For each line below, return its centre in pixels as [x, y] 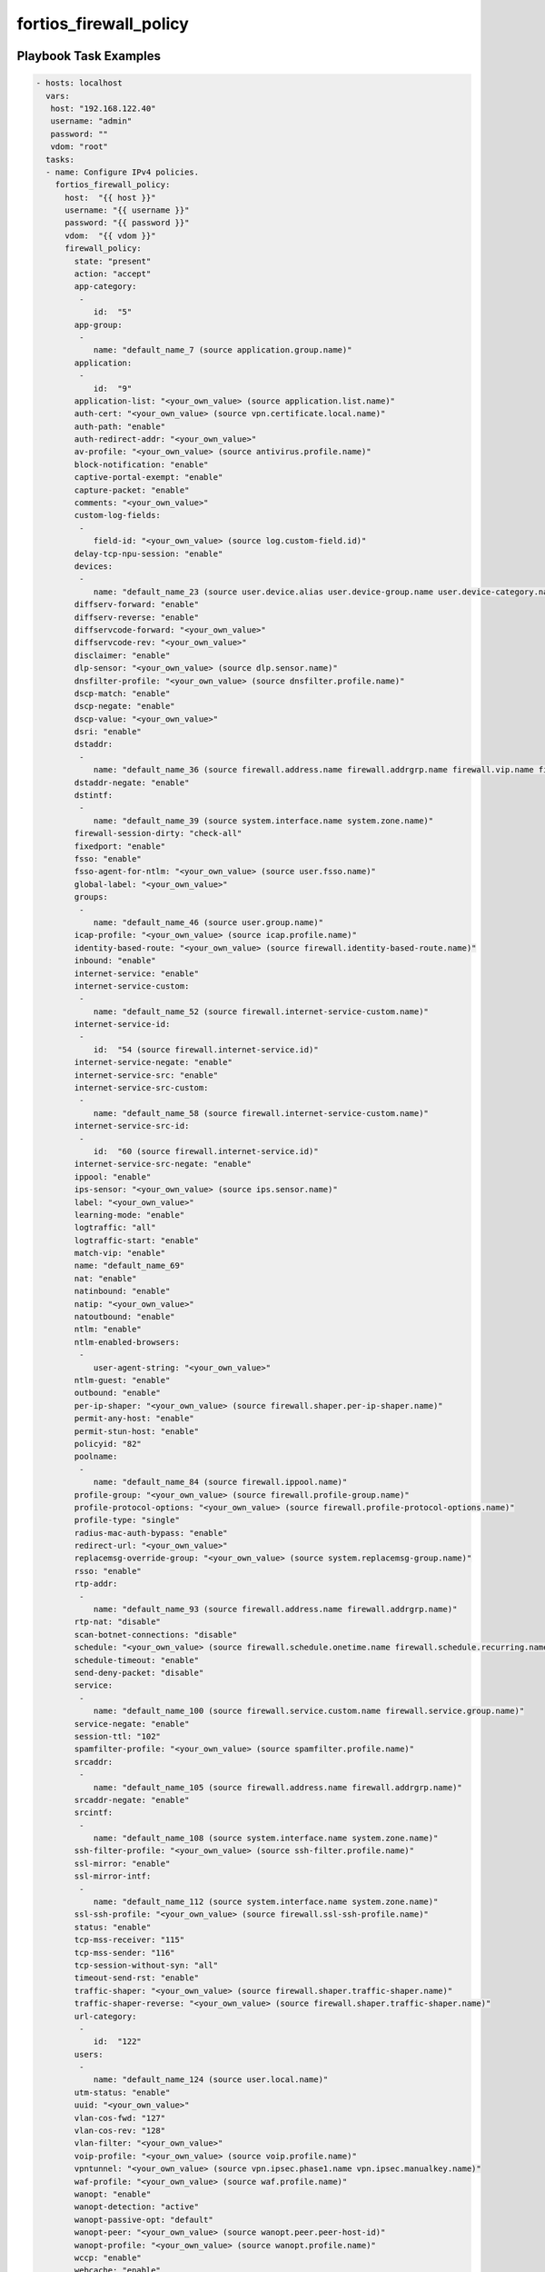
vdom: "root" [79, 147]
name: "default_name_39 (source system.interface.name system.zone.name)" [263, 821]
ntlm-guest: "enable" [122, 1380]
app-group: [98, 324]
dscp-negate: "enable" [125, 706]
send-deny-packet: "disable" [139, 1673]
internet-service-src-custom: [141, 1088]
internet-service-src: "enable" [146, 1075]
